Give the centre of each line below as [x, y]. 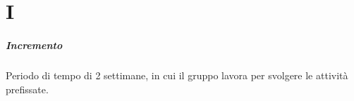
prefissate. [27, 89]
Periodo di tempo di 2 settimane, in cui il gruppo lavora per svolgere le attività [177, 75]
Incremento [34, 45]
